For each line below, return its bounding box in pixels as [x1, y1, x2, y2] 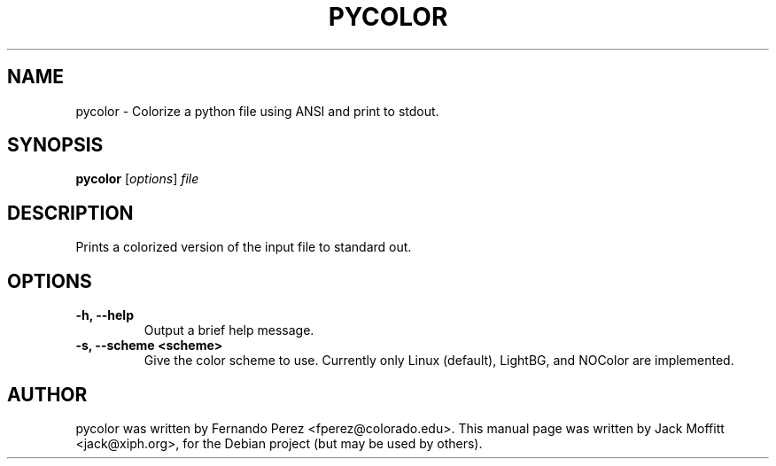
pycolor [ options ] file [75, 171, 199, 187]
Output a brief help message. [144, 322, 314, 338]
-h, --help [75, 307, 134, 323]
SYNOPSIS [7, 134, 104, 157]
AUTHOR [7, 383, 88, 406]
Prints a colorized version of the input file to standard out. [75, 239, 412, 255]
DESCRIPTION [7, 201, 134, 224]
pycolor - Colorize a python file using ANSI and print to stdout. [75, 103, 439, 119]
